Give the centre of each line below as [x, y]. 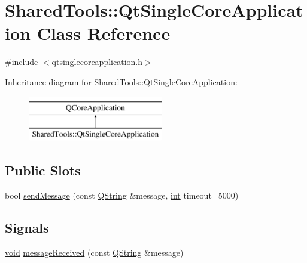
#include [22, 62]
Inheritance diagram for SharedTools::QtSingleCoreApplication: [121, 81]
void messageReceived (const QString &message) [94, 252]
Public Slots [43, 170]
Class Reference [104, 33]
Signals [27, 227]
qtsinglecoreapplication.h [97, 62]
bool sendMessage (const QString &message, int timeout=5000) [122, 195]
